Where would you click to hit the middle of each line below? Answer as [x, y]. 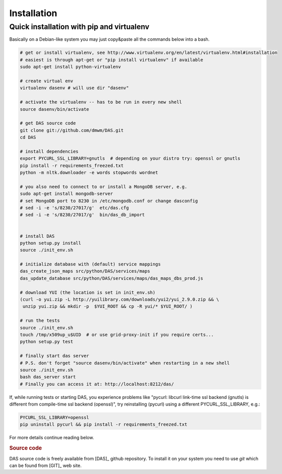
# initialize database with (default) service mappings [90, 264]
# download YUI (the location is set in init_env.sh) [88, 292]
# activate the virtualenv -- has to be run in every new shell [101, 102]
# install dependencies [49, 151]
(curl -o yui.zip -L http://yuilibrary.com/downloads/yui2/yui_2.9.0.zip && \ [119, 299]
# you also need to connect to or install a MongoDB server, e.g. [103, 187]
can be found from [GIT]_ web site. [45, 465]
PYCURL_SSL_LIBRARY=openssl [54, 418]
